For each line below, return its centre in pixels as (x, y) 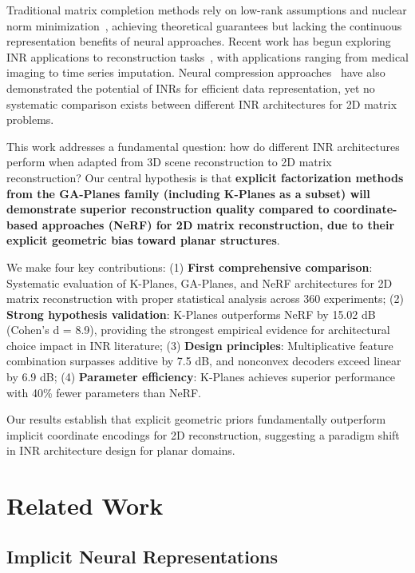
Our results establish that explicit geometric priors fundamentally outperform (196, 419)
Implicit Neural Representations (142, 556)
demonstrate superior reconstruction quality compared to (168, 209)
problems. (30, 119)
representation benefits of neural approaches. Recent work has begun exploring (199, 41)
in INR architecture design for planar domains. (121, 450)
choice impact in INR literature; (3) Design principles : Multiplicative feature (200, 345)
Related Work (85, 505)
